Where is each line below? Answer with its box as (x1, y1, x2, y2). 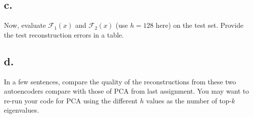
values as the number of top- (146, 95, 232, 105)
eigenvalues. (4, 105, 39, 115)
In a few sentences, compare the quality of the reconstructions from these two (4, 76, 236, 86)
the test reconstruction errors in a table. (4, 29, 124, 39)
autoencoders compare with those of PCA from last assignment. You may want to (4, 86, 249, 96)
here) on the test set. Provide (155, 20, 244, 30)
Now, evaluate (4, 20, 46, 30)
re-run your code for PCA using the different (4, 95, 138, 105)
